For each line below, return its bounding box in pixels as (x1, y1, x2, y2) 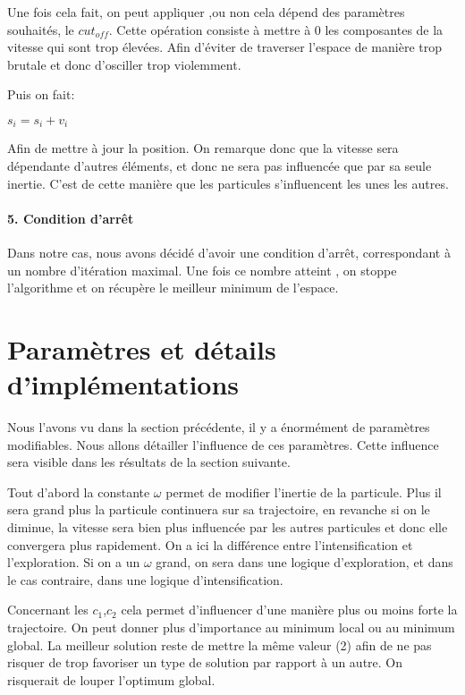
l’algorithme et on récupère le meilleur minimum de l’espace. (7, 278, 339, 297)
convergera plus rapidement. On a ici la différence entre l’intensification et (7, 535, 413, 554)
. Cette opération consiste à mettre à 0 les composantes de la (108, 20, 444, 38)
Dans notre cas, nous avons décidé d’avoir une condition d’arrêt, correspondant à (7, 243, 451, 261)
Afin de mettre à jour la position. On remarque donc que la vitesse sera (7, 139, 399, 157)
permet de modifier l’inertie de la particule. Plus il (165, 482, 442, 501)
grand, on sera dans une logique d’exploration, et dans (156, 553, 453, 572)
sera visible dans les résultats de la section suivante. (7, 453, 291, 471)
